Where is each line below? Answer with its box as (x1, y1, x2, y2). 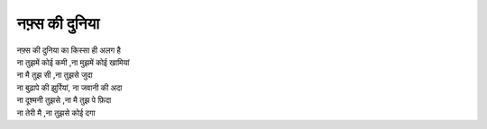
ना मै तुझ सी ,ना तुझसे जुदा (16, 70, 94, 81)
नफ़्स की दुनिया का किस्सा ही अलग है (16, 45, 121, 56)
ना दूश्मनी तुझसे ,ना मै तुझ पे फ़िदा (16, 95, 112, 106)
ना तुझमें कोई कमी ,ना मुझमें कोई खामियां (16, 56, 130, 67)
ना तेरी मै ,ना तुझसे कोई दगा (16, 107, 96, 118)
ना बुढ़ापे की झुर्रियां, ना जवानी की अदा (16, 82, 123, 93)
